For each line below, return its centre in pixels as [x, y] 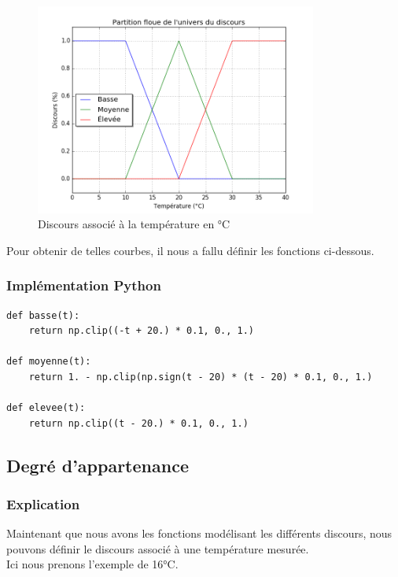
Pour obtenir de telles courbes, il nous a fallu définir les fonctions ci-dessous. [190, 250]
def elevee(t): [46, 408]
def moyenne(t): [49, 362]
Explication [43, 503]
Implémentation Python [84, 285]
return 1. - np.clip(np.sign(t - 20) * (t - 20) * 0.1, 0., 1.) [201, 377]
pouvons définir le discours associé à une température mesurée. [158, 548]
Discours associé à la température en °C [134, 224]
